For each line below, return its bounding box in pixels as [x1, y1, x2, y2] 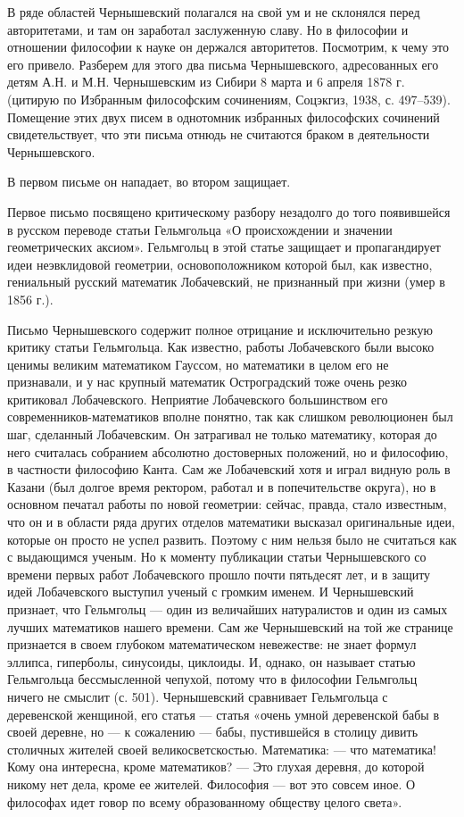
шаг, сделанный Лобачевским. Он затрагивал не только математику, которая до [7, 425, 437, 444]
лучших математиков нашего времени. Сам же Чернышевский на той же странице [7, 617, 453, 636]
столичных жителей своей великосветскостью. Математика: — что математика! [7, 739, 436, 758]
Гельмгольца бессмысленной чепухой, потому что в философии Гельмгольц [7, 670, 418, 688]
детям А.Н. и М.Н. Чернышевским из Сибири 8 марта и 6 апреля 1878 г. [7, 72, 405, 91]
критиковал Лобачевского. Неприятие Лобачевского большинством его [7, 389, 388, 408]
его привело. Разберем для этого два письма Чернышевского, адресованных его [7, 54, 439, 73]
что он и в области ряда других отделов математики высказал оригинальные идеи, [7, 513, 455, 531]
